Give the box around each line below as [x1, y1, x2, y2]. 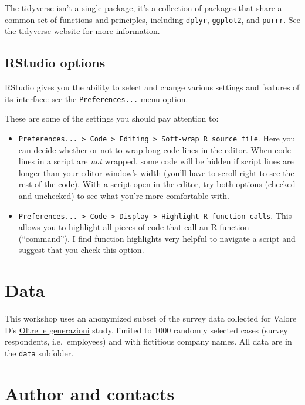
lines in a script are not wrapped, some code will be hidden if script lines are [18, 155, 294, 167]
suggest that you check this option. [18, 244, 144, 256]
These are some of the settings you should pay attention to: [5, 112, 219, 124]
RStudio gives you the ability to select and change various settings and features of [5, 81, 300, 93]
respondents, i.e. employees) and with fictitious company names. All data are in [5, 335, 292, 347]
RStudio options [5, 53, 106, 72]
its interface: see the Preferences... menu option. [5, 92, 188, 104]
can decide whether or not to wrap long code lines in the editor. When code [18, 143, 291, 156]
